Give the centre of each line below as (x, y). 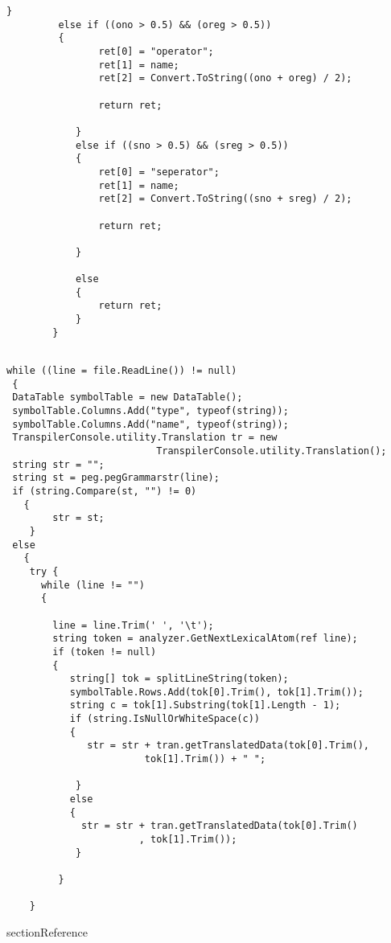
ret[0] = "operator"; (156, 51)
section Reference (47, 931)
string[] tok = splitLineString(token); (179, 679)
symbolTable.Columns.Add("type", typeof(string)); (150, 411)
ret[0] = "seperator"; (159, 172)
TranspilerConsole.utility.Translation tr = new (145, 438)
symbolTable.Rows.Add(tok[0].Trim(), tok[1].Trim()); (216, 692)
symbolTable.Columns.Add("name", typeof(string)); (150, 424)
